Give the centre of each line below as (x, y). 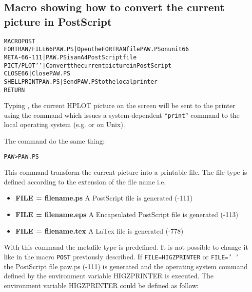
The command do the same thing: (54, 141)
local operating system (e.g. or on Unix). (65, 124)
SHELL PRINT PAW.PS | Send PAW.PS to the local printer (81, 82)
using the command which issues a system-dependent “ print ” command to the (122, 115)
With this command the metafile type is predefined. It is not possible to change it (126, 247)
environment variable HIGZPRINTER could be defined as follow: (101, 285)
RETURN (14, 90)
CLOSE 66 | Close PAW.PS (37, 74)
